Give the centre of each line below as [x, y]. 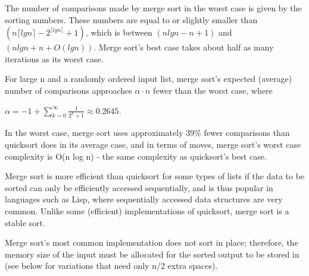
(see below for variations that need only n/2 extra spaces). [111, 266]
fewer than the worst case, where [213, 90]
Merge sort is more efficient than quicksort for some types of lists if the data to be [155, 176]
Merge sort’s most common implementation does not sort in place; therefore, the [152, 242]
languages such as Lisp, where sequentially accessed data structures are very [144, 199]
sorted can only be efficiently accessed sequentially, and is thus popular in [139, 187]
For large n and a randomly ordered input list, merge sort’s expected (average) [149, 79]
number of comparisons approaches [68, 90]
